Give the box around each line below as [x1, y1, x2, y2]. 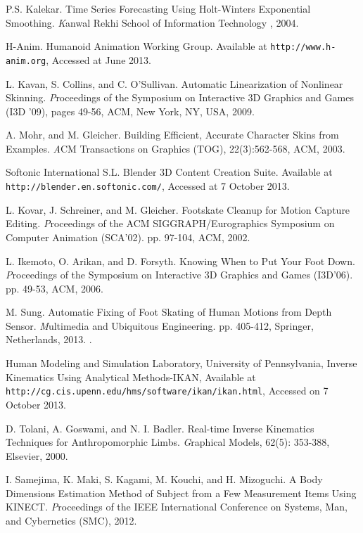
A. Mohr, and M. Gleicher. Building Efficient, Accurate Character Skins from [6, 127, 339, 142]
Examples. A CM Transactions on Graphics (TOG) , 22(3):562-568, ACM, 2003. [6, 141, 345, 155]
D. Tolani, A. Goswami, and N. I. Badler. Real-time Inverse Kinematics [6, 420, 314, 435]
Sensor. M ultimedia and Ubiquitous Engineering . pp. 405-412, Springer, [6, 318, 314, 333]
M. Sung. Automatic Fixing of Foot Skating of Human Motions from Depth [6, 304, 332, 319]
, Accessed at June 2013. [46, 52, 151, 67]
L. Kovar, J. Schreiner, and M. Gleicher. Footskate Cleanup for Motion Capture [6, 202, 350, 217]
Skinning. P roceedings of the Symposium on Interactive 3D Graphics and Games [6, 90, 354, 105]
